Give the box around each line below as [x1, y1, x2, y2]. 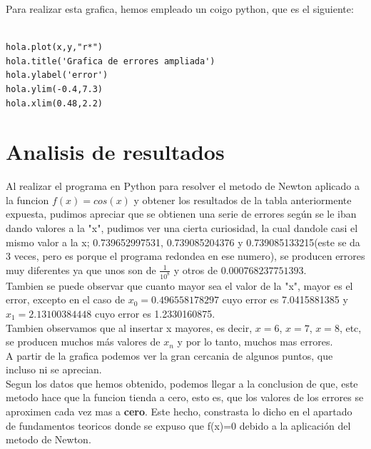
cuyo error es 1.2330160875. [94, 306, 215, 321]
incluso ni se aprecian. [6, 362, 102, 377]
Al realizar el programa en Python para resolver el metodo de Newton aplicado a [6, 178, 360, 193]
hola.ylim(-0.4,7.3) [6, 84, 103, 94]
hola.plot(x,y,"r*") [6, 42, 103, 53]
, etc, [339, 320, 362, 335]
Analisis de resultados [6, 137, 225, 166]
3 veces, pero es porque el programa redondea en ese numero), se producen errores [6, 248, 365, 263]
